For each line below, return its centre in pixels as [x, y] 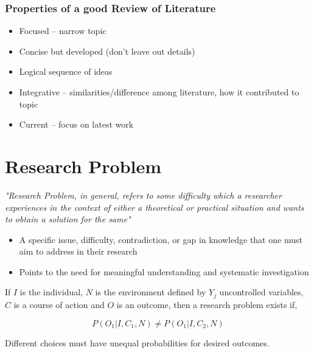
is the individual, [51, 292]
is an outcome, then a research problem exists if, [207, 304]
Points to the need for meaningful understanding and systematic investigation [164, 271]
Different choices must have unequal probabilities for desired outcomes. [137, 342]
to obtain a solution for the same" [68, 219]
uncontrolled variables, [261, 292]
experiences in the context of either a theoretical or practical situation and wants [155, 207]
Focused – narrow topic [63, 31]
